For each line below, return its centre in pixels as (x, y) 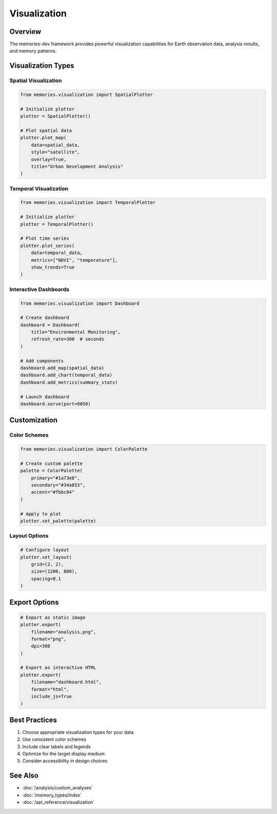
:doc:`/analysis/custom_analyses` (58, 788)
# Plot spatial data (46, 130)
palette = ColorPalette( (52, 471)
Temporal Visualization (39, 188)
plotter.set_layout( (46, 557)
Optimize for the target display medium (64, 754)
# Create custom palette (52, 463)
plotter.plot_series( (47, 246)
